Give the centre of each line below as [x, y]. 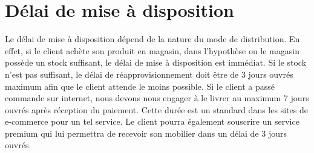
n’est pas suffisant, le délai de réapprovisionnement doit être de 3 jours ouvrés [149, 74]
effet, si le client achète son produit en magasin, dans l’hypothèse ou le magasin [152, 50]
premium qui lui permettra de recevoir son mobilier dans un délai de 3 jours [146, 133]
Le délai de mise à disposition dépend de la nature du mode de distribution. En [152, 39]
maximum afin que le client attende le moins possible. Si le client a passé [140, 86]
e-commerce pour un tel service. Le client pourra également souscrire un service [152, 121]
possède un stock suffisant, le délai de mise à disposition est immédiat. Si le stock [156, 62]
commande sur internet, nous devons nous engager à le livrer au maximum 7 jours [157, 98]
